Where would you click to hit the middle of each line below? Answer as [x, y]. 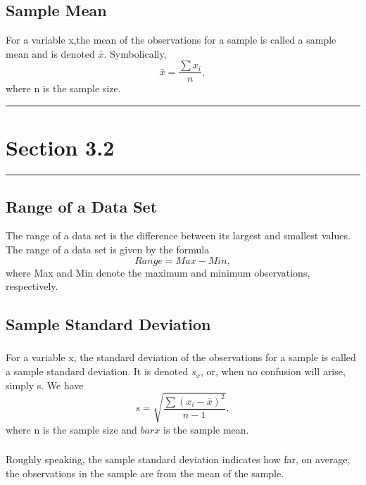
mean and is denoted [50, 53]
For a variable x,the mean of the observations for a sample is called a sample [171, 40]
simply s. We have [45, 385]
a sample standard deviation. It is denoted [97, 371]
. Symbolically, [135, 53]
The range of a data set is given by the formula [108, 249]
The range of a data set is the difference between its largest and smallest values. [178, 235]
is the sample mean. [206, 429]
